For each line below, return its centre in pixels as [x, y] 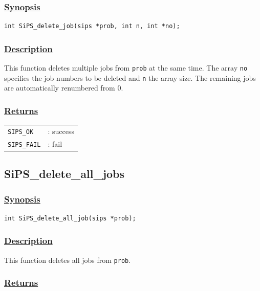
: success [61, 131]
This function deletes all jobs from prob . [68, 260]
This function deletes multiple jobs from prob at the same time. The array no [126, 68]
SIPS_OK [21, 132]
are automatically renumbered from [60, 88]
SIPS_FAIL [24, 144]
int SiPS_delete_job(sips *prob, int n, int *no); [92, 26]
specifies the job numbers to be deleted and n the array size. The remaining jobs [130, 77]
